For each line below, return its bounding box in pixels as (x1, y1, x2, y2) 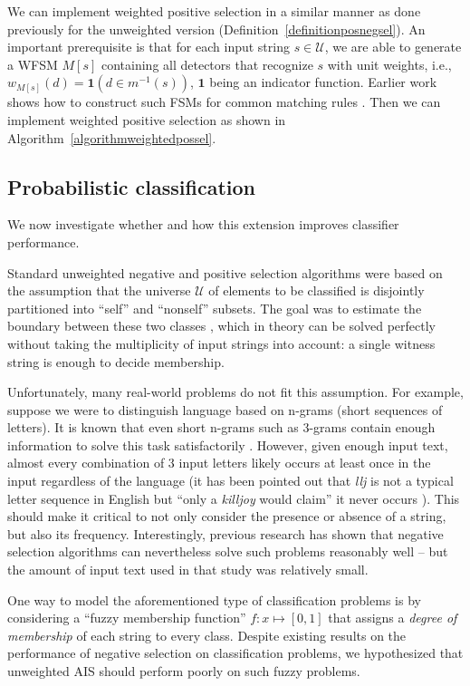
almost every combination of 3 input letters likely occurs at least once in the (7, 453, 431, 472)
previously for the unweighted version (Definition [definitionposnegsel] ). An (7, 19, 426, 38)
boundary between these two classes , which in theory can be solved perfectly (7, 316, 436, 335)
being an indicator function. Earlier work (209, 72, 437, 92)
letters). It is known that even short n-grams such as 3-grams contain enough (7, 418, 436, 437)
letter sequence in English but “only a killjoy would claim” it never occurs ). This (7, 488, 460, 507)
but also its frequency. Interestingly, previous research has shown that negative (7, 524, 444, 543)
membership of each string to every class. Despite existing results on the (7, 625, 407, 644)
